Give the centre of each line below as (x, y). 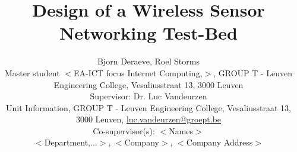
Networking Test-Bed (148, 33)
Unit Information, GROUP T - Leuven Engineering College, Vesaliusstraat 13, (148, 107)
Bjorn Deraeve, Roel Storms (148, 61)
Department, (67, 142)
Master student (32, 72)
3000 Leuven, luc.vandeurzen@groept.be (148, 119)
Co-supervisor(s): (124, 130)
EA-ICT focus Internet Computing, (138, 72)
